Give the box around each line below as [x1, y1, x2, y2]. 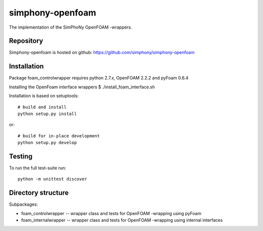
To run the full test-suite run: [9, 165, 67, 171]
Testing [9, 152, 33, 160]
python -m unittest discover [18, 176, 87, 182]
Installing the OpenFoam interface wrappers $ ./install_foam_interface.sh [9, 84, 155, 90]
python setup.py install [18, 111, 77, 116]
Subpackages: [9, 201, 38, 207]
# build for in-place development [18, 133, 100, 138]
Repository [9, 37, 43, 45]
